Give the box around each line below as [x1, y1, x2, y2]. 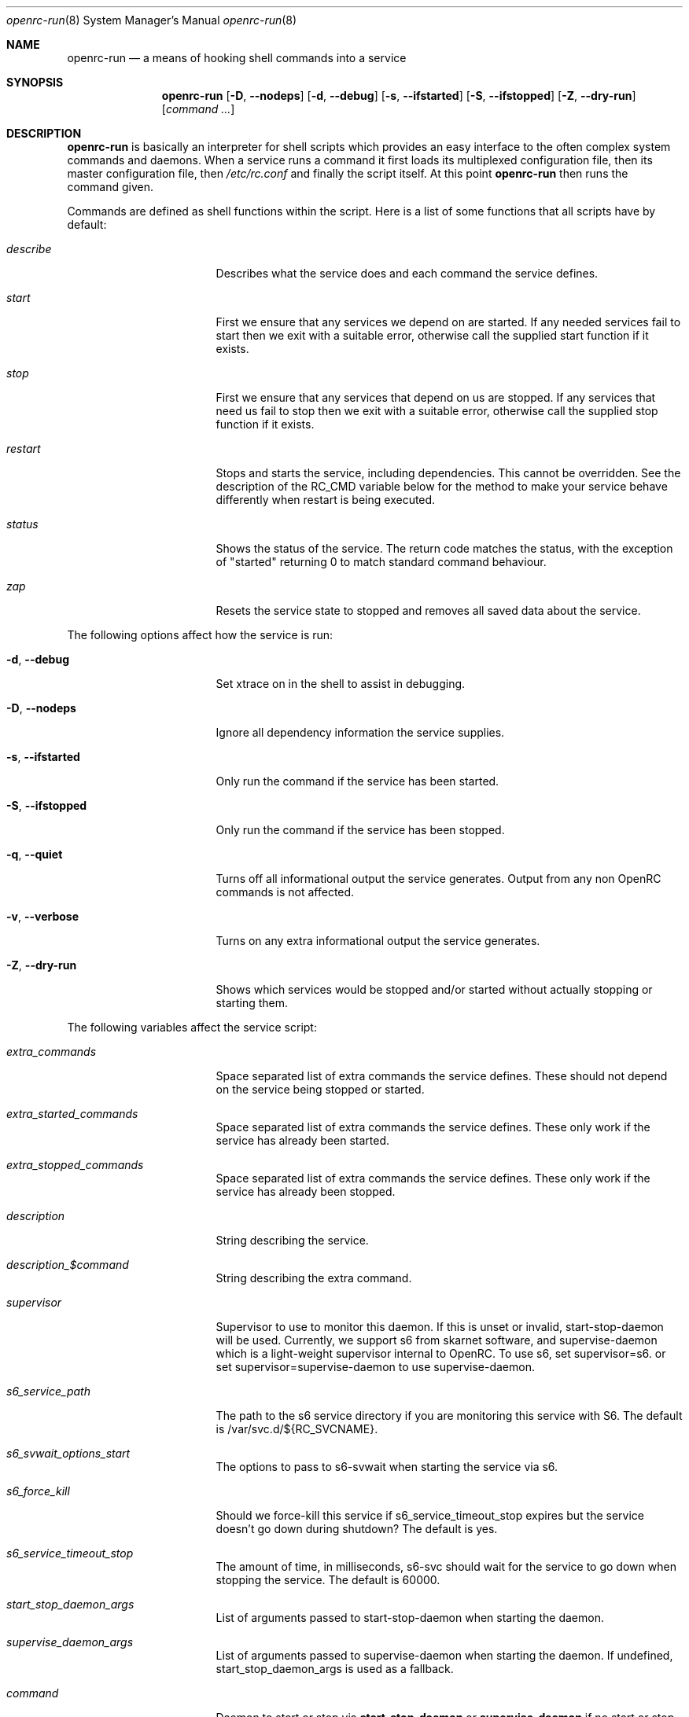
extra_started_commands [6, 1107, 138, 1120]
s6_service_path [6, 1384, 90, 1398]
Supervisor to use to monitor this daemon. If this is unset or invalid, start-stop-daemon [216, 1320, 664, 1333]
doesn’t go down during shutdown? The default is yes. [216, 1522, 498, 1535]
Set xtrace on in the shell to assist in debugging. [216, 677, 466, 690]
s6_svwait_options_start [6, 1447, 131, 1460]
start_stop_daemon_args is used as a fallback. [216, 1662, 454, 1675]
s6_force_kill [6, 1484, 70, 1498]
